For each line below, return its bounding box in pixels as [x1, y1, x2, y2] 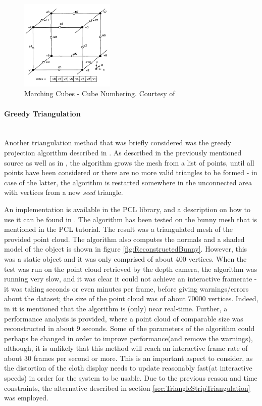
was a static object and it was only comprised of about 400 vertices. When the [4, 253, 247, 264]
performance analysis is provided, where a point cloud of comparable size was [4, 313, 243, 323]
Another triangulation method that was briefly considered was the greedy [4, 137, 232, 148]
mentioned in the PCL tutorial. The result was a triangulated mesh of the [4, 224, 233, 234]
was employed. [4, 392, 48, 403]
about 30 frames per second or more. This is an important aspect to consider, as [4, 352, 253, 363]
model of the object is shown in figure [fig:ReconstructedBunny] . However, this [4, 243, 247, 254]
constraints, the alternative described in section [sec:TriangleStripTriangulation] [4, 382, 250, 393]
